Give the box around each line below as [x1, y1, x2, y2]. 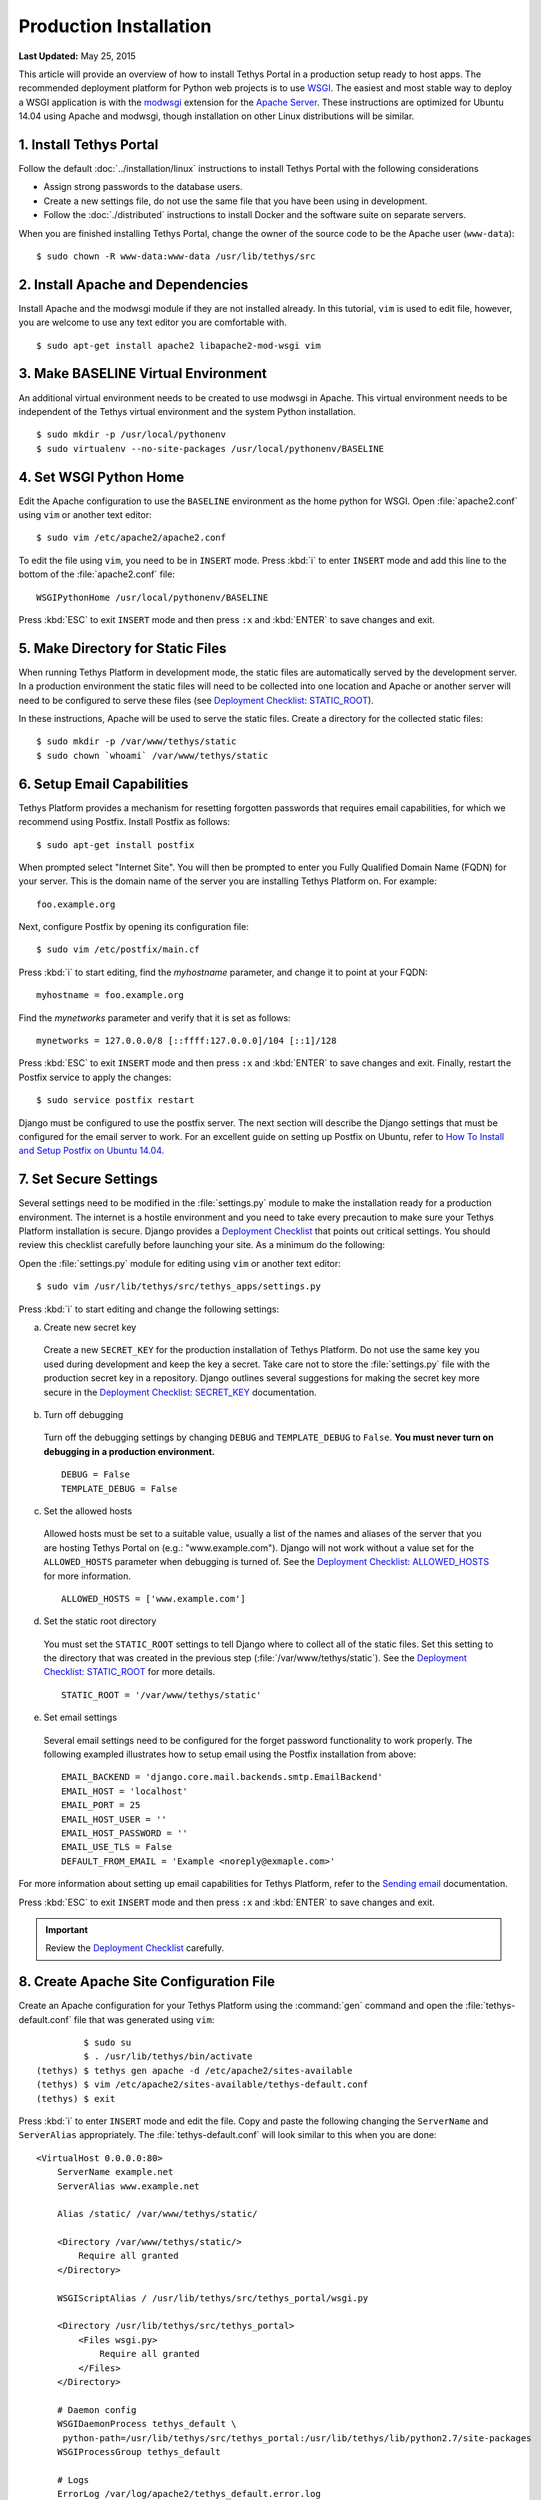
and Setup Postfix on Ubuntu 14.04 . [18, 1145, 165, 1157]
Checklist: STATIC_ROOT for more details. [43, 1666, 216, 1678]
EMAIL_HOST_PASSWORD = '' [61, 1827, 189, 1839]
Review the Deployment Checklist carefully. [45, 1942, 225, 1954]
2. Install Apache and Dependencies [18, 276, 249, 293]
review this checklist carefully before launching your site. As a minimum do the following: [18, 1239, 385, 1251]
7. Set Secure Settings [18, 1171, 159, 1188]
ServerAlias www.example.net [56, 2180, 200, 2192]
